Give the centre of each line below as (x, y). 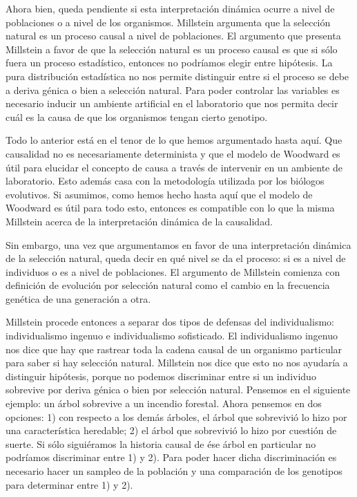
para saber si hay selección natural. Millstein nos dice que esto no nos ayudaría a (177, 363)
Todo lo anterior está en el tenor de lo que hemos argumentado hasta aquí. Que (174, 140)
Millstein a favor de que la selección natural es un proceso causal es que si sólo (172, 49)
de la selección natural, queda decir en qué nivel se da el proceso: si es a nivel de (176, 258)
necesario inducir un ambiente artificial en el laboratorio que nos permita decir (172, 103)
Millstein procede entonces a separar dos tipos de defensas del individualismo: (170, 322)
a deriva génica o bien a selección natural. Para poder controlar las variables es (173, 90)
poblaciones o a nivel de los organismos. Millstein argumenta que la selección (168, 22)
